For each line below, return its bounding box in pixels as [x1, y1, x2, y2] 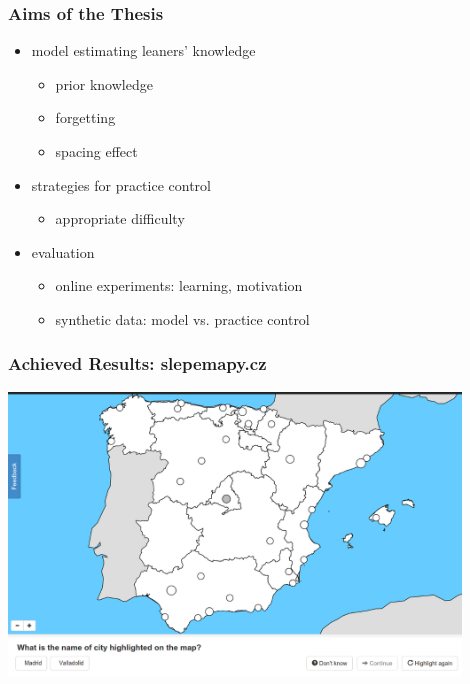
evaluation [31, 241, 95, 262]
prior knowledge [55, 73, 153, 94]
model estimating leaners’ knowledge [31, 40, 256, 61]
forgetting [55, 107, 116, 128]
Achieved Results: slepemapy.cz [8, 351, 267, 376]
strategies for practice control [31, 174, 211, 195]
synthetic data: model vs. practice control [55, 308, 310, 329]
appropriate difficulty [55, 208, 185, 229]
